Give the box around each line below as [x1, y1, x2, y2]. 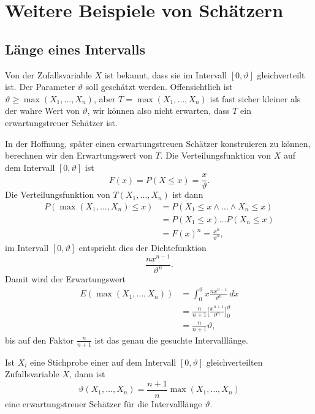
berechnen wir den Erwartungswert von [5, 149, 153, 162]
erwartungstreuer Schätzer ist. [5, 116, 118, 129]
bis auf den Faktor [5, 333, 74, 346]
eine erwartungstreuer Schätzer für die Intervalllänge [5, 397, 202, 410]
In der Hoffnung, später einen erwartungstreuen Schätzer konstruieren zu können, [5, 137, 311, 149]
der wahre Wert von [5, 104, 80, 117]
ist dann [172, 188, 203, 201]
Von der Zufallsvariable [5, 68, 92, 81]
